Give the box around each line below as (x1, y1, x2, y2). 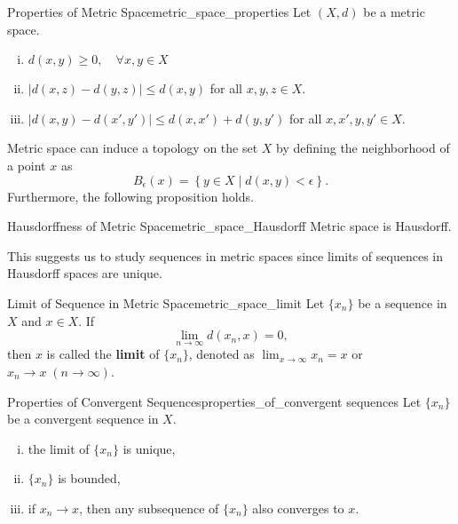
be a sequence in (358, 293, 447, 312)
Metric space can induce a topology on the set (7, 139, 258, 157)
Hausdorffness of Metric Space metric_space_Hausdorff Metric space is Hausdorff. (7, 217, 452, 235)
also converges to (252, 498, 344, 517)
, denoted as (188, 345, 255, 363)
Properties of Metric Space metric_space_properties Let (7, 3, 312, 20)
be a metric (363, 3, 425, 20)
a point (7, 155, 46, 174)
